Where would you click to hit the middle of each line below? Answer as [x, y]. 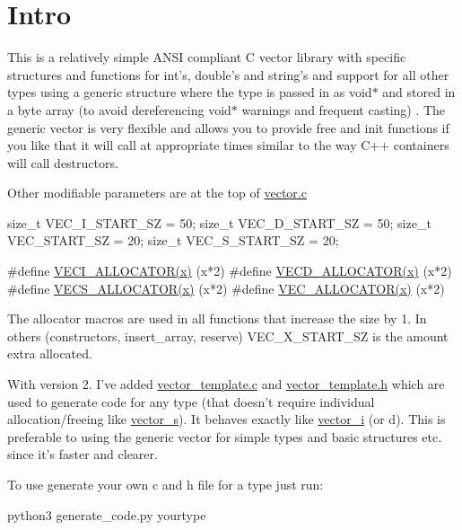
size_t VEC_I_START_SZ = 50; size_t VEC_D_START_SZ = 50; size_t [219, 222]
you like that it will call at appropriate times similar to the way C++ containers [228, 145]
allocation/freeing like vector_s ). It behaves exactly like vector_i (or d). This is [227, 419]
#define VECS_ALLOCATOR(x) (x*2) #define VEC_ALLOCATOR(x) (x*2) [226, 288]
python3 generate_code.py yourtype [107, 514]
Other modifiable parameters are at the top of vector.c [157, 193]
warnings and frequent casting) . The [344, 109]
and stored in [419, 92]
